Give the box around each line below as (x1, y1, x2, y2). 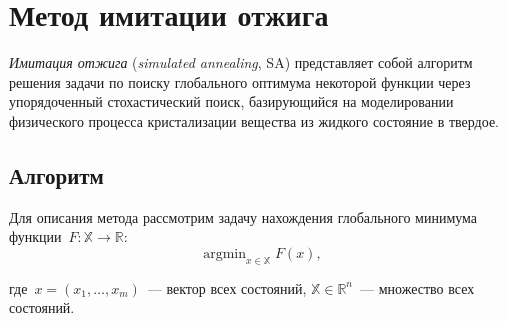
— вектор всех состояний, (147, 277, 307, 298)
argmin (203, 246, 247, 261)
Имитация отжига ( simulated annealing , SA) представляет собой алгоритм (9, 52, 473, 73)
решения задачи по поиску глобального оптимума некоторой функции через (9, 71, 471, 92)
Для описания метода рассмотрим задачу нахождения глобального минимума (9, 206, 478, 227)
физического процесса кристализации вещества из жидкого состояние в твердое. (9, 110, 499, 131)
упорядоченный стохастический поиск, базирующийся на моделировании (9, 91, 454, 112)
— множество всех (360, 277, 475, 298)
